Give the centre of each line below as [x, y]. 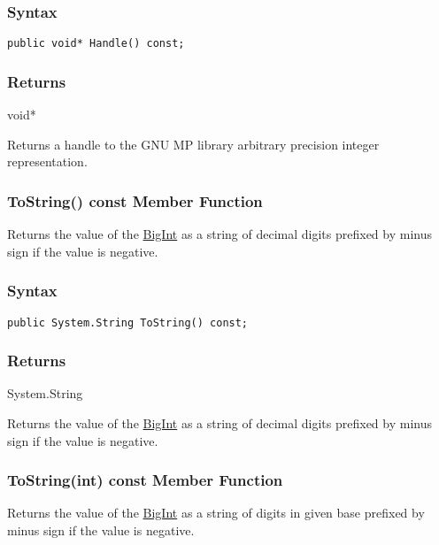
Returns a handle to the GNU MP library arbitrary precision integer [193, 144]
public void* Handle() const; [96, 44]
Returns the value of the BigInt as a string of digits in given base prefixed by [216, 513]
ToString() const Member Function [135, 200]
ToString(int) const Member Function [145, 480]
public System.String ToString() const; [128, 322]
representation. [47, 161]
